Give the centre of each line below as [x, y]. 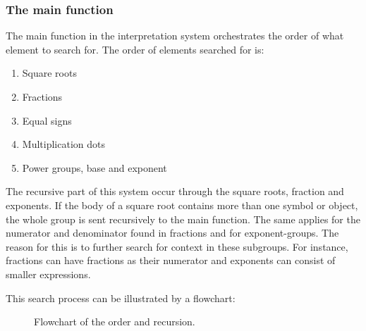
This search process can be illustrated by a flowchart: [121, 298]
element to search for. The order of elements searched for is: [135, 49]
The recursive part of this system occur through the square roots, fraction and [175, 191]
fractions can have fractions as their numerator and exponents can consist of [171, 260]
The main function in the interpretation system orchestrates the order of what [175, 36]
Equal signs [47, 120]
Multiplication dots [63, 144]
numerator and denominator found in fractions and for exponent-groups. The [172, 233]
